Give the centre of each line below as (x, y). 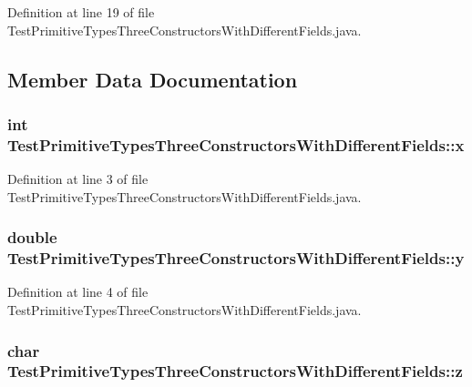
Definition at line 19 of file (81, 12)
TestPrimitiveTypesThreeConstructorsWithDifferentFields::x (236, 144)
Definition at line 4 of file (78, 292)
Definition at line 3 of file (78, 179)
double (32, 237)
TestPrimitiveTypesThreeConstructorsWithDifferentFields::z (235, 371)
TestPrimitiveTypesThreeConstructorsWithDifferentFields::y (236, 258)
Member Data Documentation (153, 79)
